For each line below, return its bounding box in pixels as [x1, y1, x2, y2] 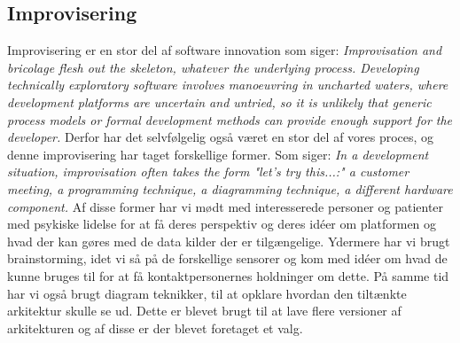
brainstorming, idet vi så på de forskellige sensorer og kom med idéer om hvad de [7, 249, 448, 268]
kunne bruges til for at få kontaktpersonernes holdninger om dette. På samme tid [7, 266, 449, 285]
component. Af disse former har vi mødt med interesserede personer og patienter [7, 197, 444, 215]
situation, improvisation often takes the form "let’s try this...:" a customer [7, 162, 409, 181]
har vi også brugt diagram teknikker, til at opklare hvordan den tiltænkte [7, 284, 407, 302]
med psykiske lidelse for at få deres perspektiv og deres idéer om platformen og [7, 214, 437, 233]
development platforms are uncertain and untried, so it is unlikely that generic [7, 92, 432, 111]
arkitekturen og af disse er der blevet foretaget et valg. [7, 318, 303, 337]
